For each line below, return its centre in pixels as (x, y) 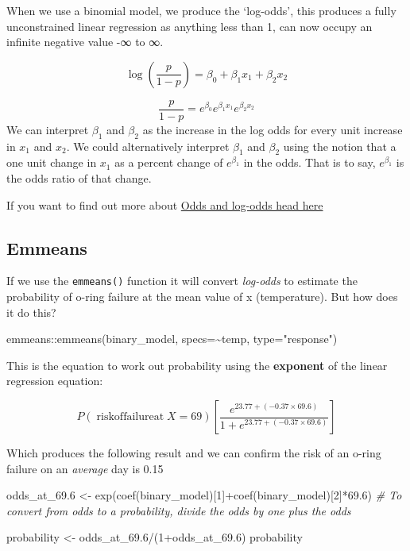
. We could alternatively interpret (148, 146)
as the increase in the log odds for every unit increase (273, 129)
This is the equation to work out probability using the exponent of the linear (197, 365)
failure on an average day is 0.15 (85, 468)
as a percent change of (169, 162)
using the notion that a (340, 146)
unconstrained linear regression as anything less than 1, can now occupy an (190, 26)
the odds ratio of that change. (79, 178)
